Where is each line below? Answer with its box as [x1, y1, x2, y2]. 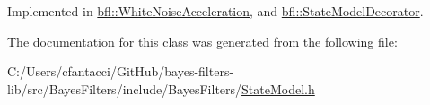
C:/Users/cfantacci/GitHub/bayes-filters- [7, 62, 234, 81]
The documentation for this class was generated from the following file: [7, 31, 398, 50]
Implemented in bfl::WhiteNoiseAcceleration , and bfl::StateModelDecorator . [7, 2, 424, 20]
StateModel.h [241, 79, 315, 98]
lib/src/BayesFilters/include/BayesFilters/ [7, 79, 242, 98]
